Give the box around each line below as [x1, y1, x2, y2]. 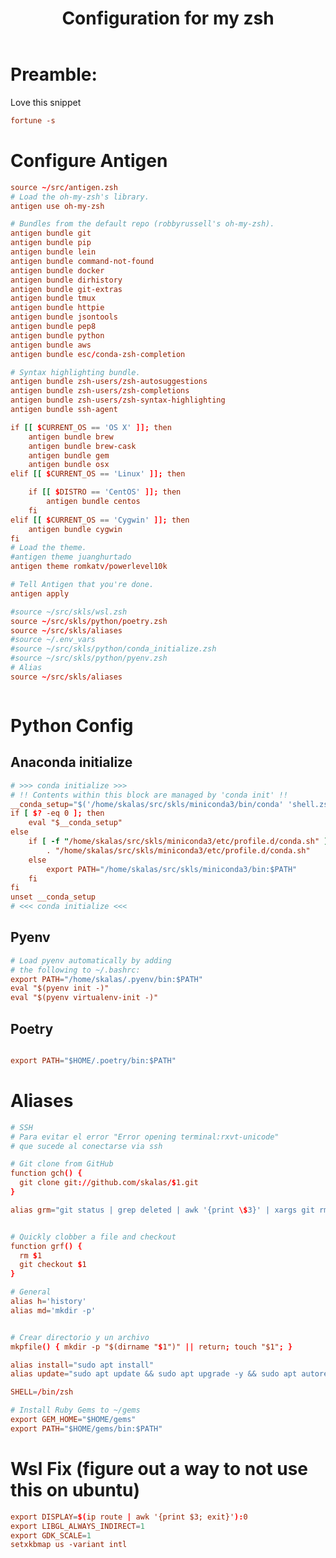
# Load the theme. [10, 543, 87, 553]
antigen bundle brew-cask [28, 441, 137, 451]
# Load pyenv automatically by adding [10, 955, 172, 966]
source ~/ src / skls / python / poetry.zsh [10, 616, 168, 626]
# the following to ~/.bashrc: [10, 965, 141, 975]
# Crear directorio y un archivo [10, 1332, 150, 1342]
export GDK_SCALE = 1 [10, 1530, 92, 1541]
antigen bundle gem [28, 450, 110, 461]
